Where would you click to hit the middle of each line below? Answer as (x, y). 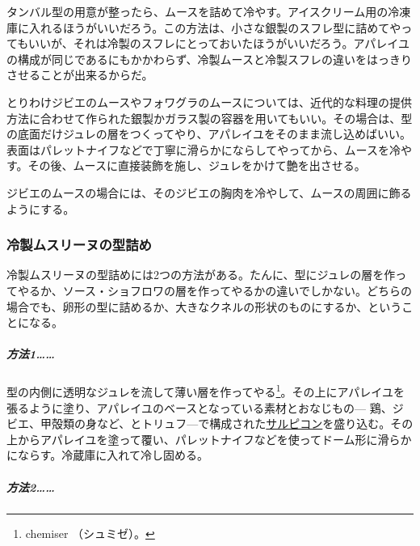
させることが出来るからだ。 (80, 75)
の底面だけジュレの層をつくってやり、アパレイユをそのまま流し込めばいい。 (209, 134)
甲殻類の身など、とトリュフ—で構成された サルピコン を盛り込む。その (227, 423)
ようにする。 (41, 208)
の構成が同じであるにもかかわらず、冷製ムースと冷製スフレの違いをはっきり (209, 59)
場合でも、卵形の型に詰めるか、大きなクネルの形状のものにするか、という (204, 306)
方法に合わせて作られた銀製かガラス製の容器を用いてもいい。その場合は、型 (210, 118)
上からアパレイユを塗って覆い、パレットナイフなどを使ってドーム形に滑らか (209, 439)
